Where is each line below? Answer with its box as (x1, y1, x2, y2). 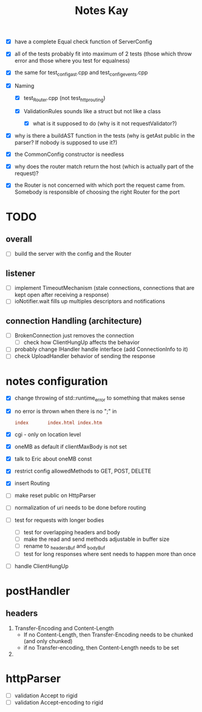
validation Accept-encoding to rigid (14, 699, 104, 706)
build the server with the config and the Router (14, 250, 132, 258)
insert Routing (14, 479, 50, 487)
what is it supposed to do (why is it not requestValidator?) (32, 120, 177, 127)
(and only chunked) (23, 637, 73, 644)
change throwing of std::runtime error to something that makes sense (14, 394, 186, 403)
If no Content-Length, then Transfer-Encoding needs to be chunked (23, 631, 193, 638)
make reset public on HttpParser (14, 492, 96, 499)
